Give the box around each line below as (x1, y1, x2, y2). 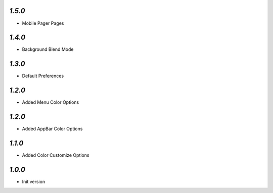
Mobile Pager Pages (22, 20, 64, 26)
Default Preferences (22, 73, 64, 79)
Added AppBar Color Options (22, 126, 83, 132)
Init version (22, 178, 45, 184)
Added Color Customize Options (22, 152, 89, 158)
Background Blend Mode (22, 46, 74, 52)
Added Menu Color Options (22, 99, 79, 105)
